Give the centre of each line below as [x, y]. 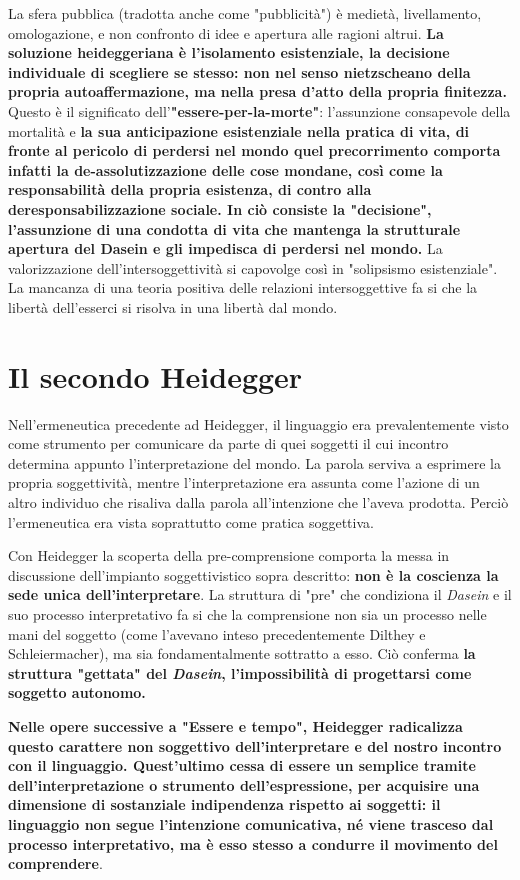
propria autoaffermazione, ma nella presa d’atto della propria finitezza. [257, 91]
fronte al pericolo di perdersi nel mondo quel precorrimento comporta [254, 150]
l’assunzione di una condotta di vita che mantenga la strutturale [234, 228]
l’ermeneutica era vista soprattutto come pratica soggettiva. [191, 521]
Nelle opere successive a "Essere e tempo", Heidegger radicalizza [235, 725]
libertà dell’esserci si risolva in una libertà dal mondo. [173, 306]
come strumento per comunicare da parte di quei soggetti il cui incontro [228, 443]
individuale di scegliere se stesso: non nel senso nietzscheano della [239, 71]
